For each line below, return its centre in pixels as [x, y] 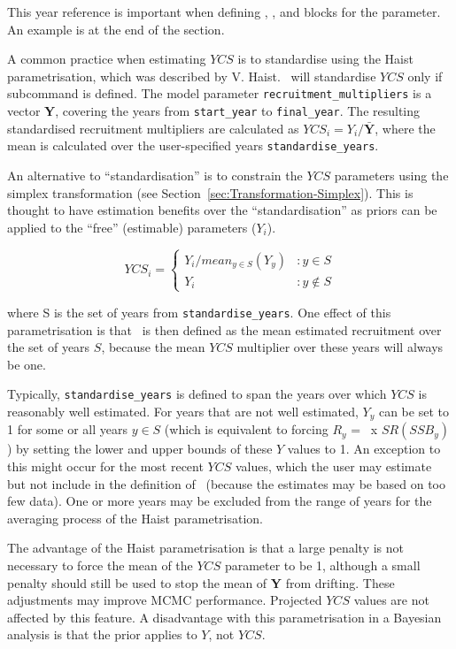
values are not [391, 600]
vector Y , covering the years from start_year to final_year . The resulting [214, 111]
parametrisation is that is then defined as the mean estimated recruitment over [224, 329]
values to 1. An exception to [364, 449]
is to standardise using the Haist [325, 59]
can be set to [413, 411]
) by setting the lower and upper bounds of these [140, 449]
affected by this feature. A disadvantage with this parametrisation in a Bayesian [224, 617]
